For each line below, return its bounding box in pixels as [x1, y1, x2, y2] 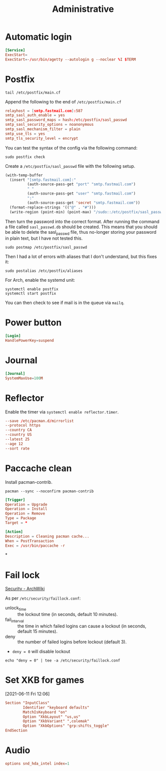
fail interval [5, 617, 24, 623]
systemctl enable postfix [5, 287, 58, 292]
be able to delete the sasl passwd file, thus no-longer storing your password [5, 229, 157, 236]
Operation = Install [5, 507, 48, 512]
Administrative [51, 3, 115, 15]
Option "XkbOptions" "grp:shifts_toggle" [23, 723, 110, 728]
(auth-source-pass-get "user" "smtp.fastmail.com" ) [27, 191, 136, 196]
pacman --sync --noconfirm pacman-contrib [5, 489, 94, 494]
